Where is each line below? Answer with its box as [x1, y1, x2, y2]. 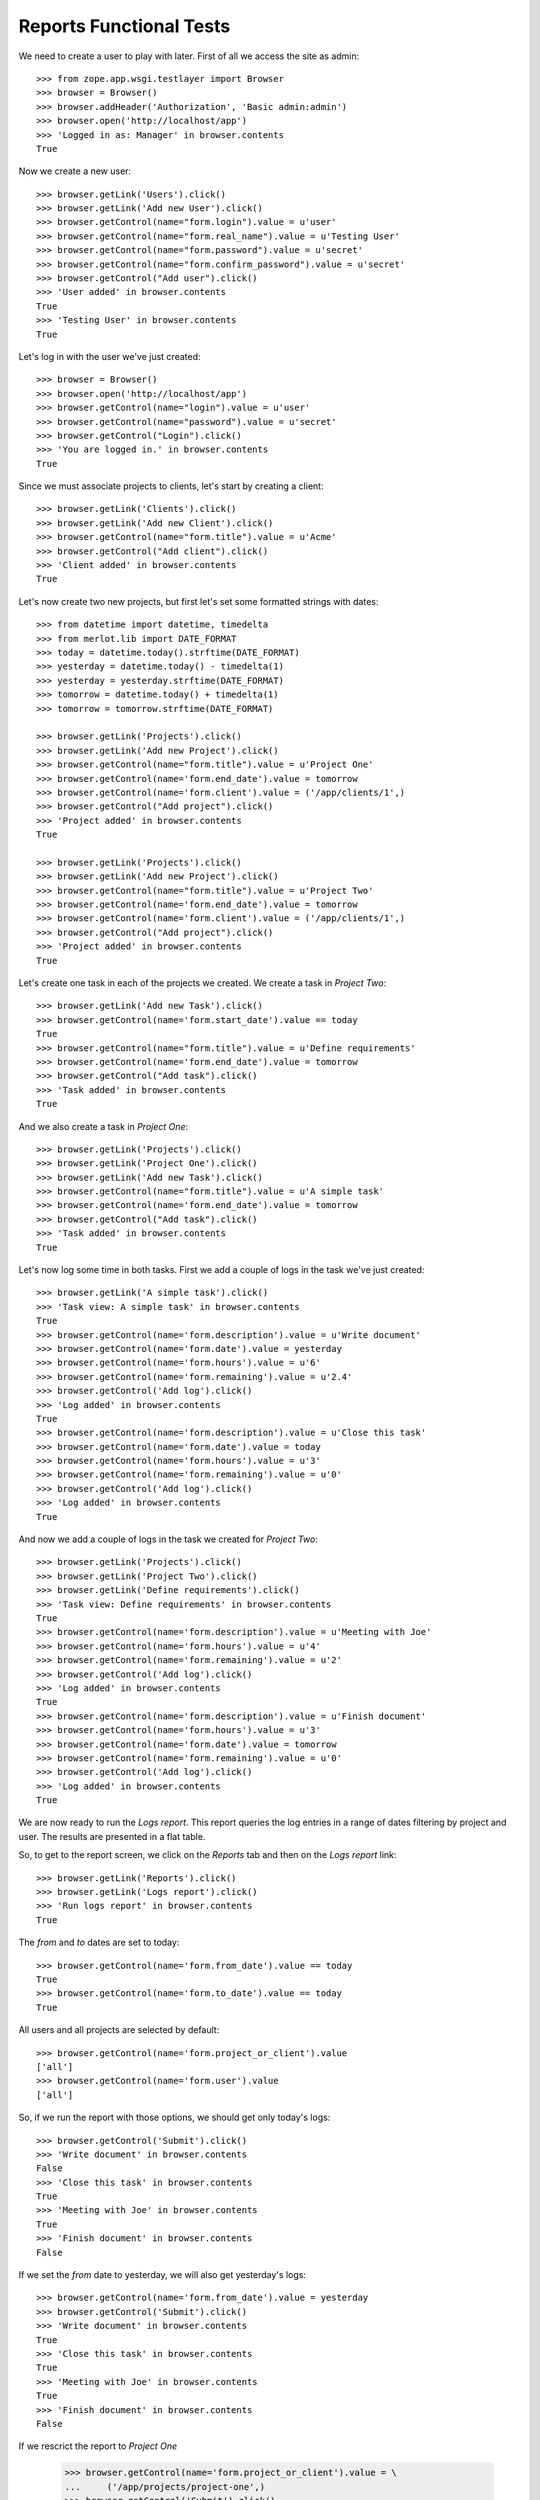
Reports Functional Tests [18, 15, 231, 37]
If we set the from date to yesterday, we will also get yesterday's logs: [18, 2269, 307, 2281]
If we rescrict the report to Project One [18, 2440, 178, 2452]
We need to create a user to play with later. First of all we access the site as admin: [18, 50, 360, 62]
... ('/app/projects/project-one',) [64, 2481, 265, 2492]
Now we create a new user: [18, 165, 132, 177]
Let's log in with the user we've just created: [18, 350, 201, 362]
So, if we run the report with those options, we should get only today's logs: [18, 2111, 331, 2124]
